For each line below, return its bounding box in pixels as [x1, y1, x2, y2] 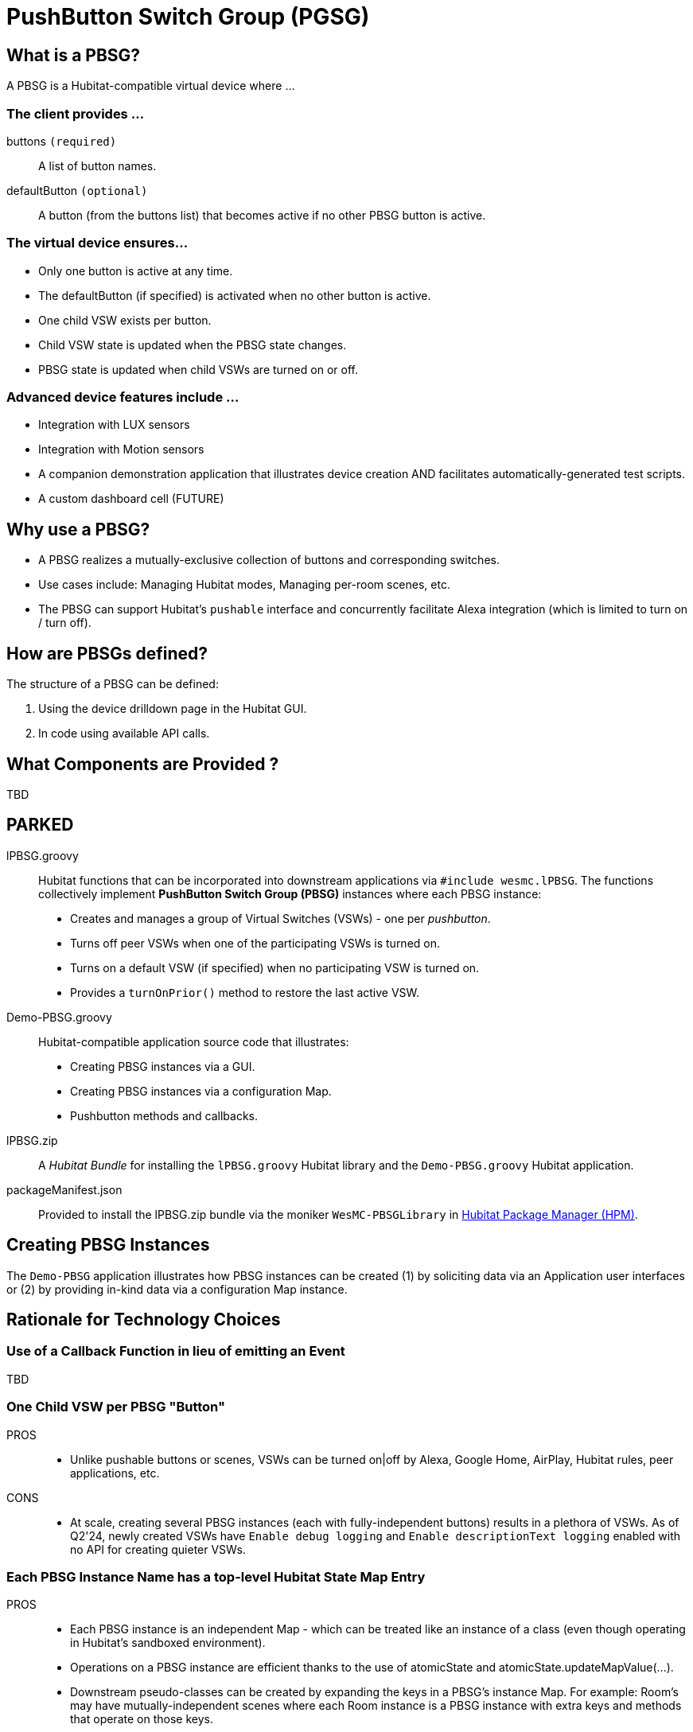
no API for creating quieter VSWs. [70, 1542, 246, 1556]
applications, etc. [70, 1465, 160, 1480]
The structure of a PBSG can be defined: [6, 677, 219, 691]
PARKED [6, 815, 74, 835]
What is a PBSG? [6, 45, 141, 65]
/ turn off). [38, 616, 91, 630]
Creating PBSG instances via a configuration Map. [70, 1084, 332, 1098]
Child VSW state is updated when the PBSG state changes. [38, 337, 347, 352]
